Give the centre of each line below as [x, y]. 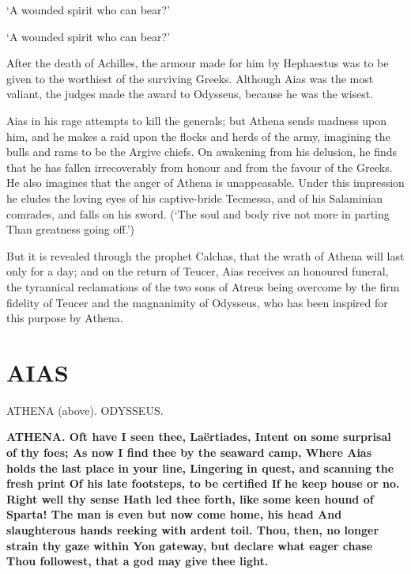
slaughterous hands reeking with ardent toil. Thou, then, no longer [193, 529]
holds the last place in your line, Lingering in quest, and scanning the [200, 468]
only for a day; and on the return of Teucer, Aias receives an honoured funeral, [198, 271]
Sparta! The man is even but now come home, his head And [174, 514]
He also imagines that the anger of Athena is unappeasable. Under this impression [205, 182]
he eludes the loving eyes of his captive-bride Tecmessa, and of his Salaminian [195, 198]
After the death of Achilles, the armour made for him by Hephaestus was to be [198, 63]
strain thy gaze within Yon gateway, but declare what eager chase [190, 545]
